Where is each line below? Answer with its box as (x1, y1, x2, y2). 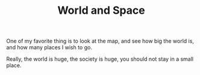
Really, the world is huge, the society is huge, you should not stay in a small (6, 55, 194, 63)
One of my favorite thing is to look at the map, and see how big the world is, (6, 37, 195, 45)
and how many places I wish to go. (6, 44, 92, 51)
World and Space (57, 4, 146, 17)
